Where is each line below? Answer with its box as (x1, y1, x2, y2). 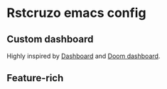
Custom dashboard (6, 33, 94, 45)
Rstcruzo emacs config (6, 5, 146, 21)
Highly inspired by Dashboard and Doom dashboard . (6, 52, 161, 60)
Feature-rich (6, 72, 64, 84)
